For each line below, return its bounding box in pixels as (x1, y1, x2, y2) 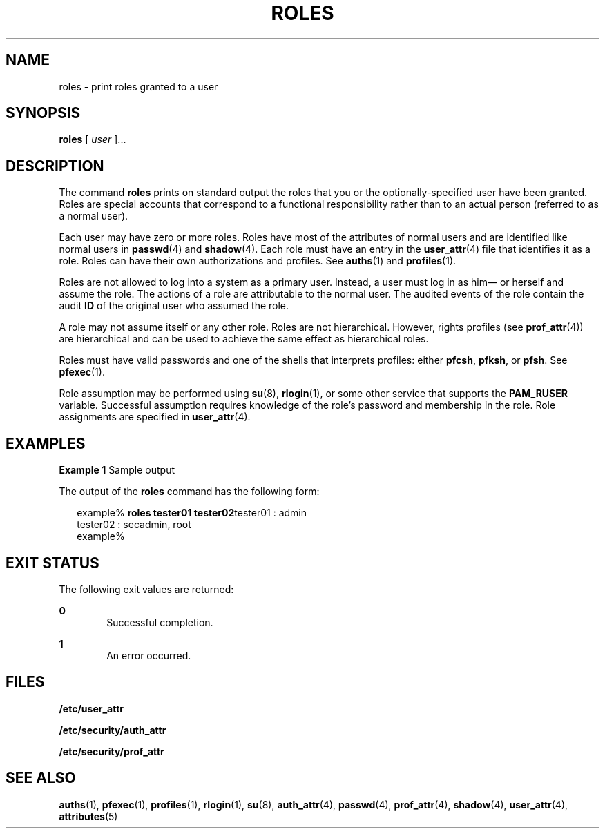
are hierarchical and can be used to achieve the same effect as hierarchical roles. (59, 333, 429, 345)
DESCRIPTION (6, 157, 104, 175)
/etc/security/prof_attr (59, 745, 164, 757)
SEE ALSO (6, 769, 76, 787)
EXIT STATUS (6, 554, 99, 572)
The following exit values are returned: (59, 583, 234, 595)
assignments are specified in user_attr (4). (59, 411, 251, 423)
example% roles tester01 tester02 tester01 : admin (77, 507, 307, 519)
